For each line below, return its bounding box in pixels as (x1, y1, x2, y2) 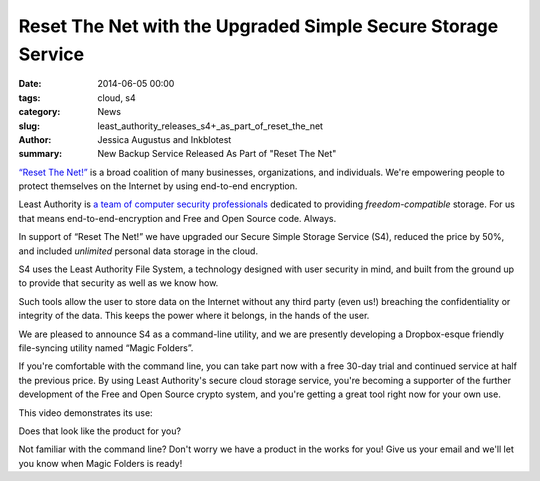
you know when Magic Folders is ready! (18, 457, 183, 469)
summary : (18, 148, 63, 160)
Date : (18, 78, 42, 90)
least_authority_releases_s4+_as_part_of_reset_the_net (97, 120, 324, 132)
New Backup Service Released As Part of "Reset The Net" (97, 148, 337, 160)
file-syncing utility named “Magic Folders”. (18, 341, 194, 354)
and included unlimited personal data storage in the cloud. (18, 245, 259, 257)
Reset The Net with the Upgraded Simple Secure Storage (18, 15, 499, 37)
